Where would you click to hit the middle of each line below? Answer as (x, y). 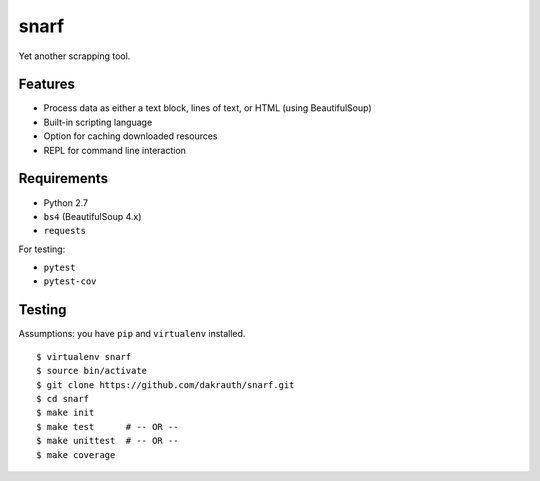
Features (46, 84)
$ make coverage (76, 454)
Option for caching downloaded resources (131, 136)
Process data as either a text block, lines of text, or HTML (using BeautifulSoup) (207, 108)
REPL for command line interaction (115, 150)
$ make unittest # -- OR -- (107, 441)
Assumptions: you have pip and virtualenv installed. (132, 334)
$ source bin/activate (92, 371)
